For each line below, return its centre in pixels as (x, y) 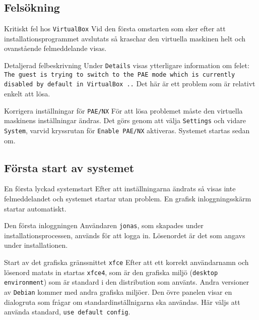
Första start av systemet (69, 167)
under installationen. (36, 245)
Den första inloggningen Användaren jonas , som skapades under (104, 225)
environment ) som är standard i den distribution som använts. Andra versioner (127, 282)
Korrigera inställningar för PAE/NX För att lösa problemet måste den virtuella (123, 110)
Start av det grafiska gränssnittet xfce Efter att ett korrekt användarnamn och (126, 262)
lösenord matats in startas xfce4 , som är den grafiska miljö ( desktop (111, 272)
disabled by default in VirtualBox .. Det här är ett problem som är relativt (130, 84)
